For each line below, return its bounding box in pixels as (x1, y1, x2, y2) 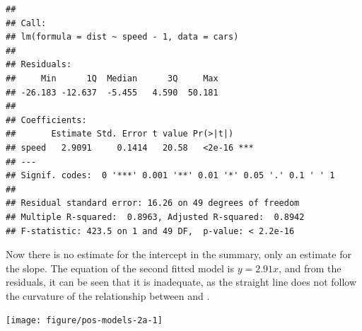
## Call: (6, 18, 47, 28)
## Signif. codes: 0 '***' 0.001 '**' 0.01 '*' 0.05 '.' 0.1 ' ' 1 (6, 170, 335, 181)
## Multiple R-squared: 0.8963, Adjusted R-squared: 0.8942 (6, 211, 305, 222)
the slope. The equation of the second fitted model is (6, 260, 234, 275)
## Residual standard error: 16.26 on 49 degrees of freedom (6, 198, 300, 209)
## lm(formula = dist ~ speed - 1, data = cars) (6, 32, 239, 42)
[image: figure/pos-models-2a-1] (6, 315, 163, 326)
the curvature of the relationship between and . (6, 288, 210, 303)
